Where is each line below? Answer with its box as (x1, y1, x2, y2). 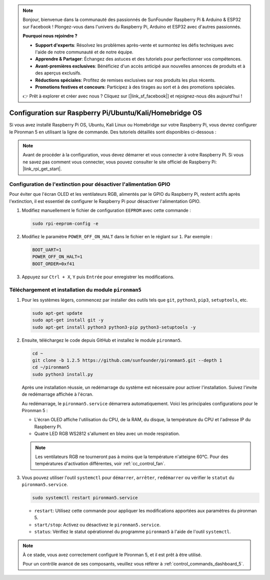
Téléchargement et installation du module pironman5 (9, 286, 142, 293)
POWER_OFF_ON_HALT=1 (32, 254, 82, 260)
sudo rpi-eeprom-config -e (32, 221, 98, 227)
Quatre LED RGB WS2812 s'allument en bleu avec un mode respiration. (34, 431, 180, 437)
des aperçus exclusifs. (35, 70, 82, 76)
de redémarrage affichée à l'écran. (21, 391, 93, 397)
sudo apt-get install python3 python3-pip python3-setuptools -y (32, 324, 196, 330)
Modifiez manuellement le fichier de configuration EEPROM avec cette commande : (21, 207, 191, 213)
